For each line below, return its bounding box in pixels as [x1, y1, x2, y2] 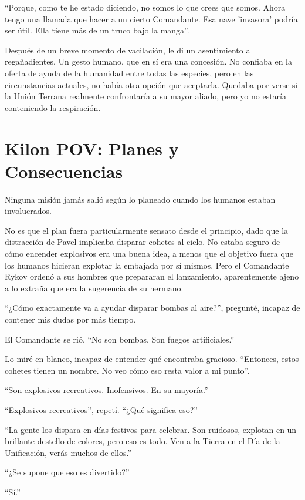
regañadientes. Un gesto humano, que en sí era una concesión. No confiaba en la [5, 55, 292, 68]
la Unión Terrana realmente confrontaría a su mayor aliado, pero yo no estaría [5, 90, 286, 102]
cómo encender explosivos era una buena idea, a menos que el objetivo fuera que [5, 247, 293, 260]
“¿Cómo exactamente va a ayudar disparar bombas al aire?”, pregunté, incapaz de [5, 301, 300, 314]
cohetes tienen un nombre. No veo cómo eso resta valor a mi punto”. [5, 364, 250, 376]
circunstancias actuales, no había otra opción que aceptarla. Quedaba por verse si [5, 78, 298, 90]
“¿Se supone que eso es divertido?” [5, 466, 130, 478]
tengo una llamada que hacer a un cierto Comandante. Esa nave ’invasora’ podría [5, 12, 298, 25]
